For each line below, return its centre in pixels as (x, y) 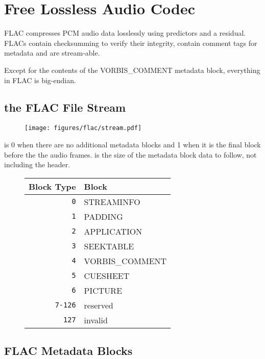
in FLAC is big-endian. (40, 80)
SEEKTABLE (109, 246)
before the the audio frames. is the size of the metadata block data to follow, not (130, 154)
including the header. (37, 164)
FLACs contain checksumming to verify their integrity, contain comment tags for (131, 43)
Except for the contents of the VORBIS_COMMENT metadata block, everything (132, 70)
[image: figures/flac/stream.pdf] (83, 128)
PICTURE (103, 290)
